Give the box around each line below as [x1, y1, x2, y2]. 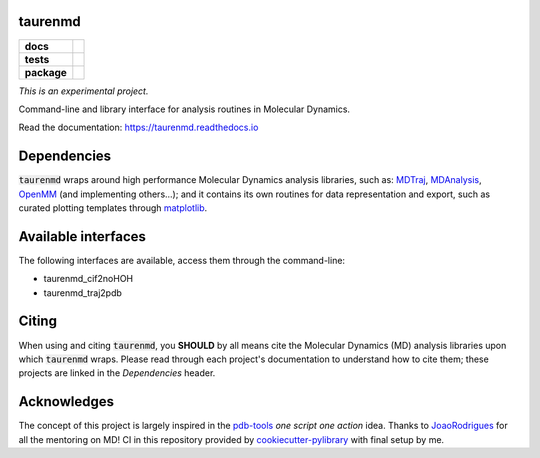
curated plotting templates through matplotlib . [18, 201, 208, 214]
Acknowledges [18, 393, 115, 410]
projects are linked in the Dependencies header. [18, 367, 216, 379]
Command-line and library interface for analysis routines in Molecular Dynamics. [18, 103, 350, 115]
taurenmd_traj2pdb [43, 286, 122, 299]
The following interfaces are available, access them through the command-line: [18, 254, 345, 266]
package [24, 65, 67, 79]
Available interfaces [18, 228, 147, 245]
